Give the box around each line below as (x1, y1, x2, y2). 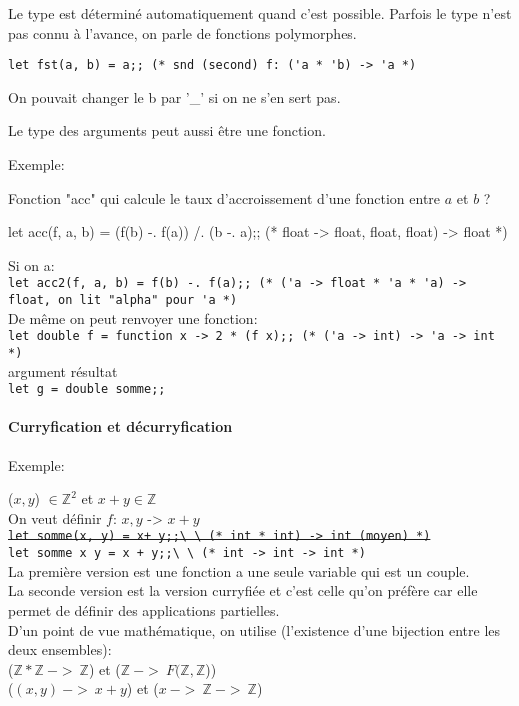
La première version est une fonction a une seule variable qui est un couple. (8, 560, 470, 581)
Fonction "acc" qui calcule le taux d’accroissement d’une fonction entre (8, 187, 441, 208)
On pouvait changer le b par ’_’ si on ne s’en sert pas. (8, 86, 341, 107)
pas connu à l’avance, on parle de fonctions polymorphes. (8, 22, 357, 43)
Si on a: (8, 254, 55, 275)
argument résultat (8, 360, 118, 381)
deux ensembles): (8, 639, 112, 660)
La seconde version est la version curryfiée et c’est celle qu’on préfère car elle (8, 580, 478, 601)
